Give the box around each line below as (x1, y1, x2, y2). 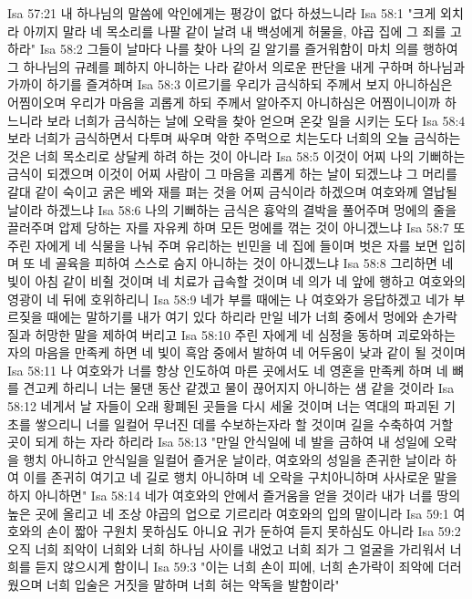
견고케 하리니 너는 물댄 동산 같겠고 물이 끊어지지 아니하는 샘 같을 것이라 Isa (23, 378, 455, 398)
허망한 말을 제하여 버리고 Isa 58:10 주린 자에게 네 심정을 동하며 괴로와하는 (35, 325, 456, 344)
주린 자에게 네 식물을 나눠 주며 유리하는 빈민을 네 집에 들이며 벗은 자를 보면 (7, 235, 438, 254)
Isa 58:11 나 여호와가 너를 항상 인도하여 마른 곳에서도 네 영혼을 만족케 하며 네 (7, 360, 448, 379)
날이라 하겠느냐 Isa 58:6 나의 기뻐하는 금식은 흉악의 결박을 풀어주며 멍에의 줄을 (7, 200, 457, 219)
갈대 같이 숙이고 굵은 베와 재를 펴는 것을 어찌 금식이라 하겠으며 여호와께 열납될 (7, 181, 457, 201)
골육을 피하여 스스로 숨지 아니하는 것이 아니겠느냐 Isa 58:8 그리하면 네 (55, 253, 454, 273)
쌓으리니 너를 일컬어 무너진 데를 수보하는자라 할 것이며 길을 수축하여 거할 (35, 414, 454, 433)
